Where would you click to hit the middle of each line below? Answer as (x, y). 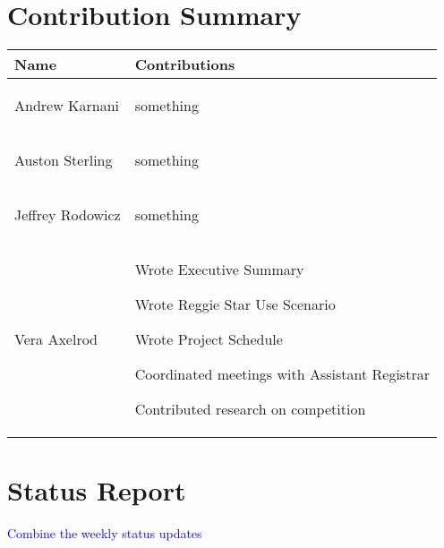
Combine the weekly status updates (105, 533)
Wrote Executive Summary (219, 270)
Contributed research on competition (250, 409)
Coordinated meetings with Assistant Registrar (282, 374)
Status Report (97, 490)
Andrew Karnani (67, 106)
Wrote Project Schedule (209, 339)
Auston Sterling (64, 160)
